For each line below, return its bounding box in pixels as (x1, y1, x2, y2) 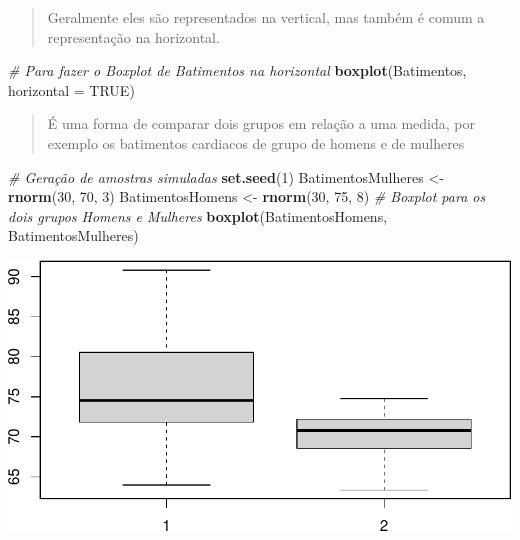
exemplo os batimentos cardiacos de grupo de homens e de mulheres (47, 132, 465, 153)
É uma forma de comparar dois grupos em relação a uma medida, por (47, 113, 475, 134)
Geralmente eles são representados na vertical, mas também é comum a (47, 7, 485, 27)
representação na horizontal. (47, 26, 220, 47)
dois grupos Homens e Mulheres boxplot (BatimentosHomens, (8, 205, 388, 226)
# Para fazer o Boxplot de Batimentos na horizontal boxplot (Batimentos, (8, 60, 467, 81)
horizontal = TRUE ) (8, 79, 135, 100)
